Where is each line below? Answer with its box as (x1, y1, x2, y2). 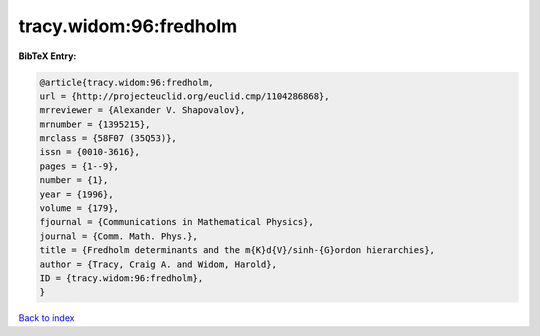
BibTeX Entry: (18, 50, 77, 62)
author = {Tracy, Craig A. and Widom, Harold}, (39, 258, 277, 270)
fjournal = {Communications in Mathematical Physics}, (39, 216, 314, 228)
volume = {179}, (39, 203, 120, 214)
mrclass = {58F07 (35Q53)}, (39, 133, 177, 144)
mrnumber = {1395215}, (39, 118, 151, 130)
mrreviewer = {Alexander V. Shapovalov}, (39, 105, 246, 116)
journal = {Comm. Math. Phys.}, (39, 230, 199, 242)
